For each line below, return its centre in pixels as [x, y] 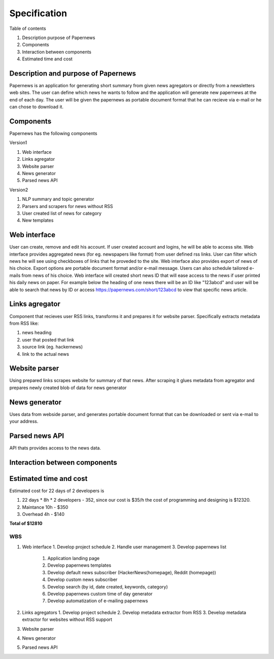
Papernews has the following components [53, 133]
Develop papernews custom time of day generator [100, 594]
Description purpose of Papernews [59, 38]
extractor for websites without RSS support [67, 619]
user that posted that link [48, 339]
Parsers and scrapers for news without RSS [67, 206]
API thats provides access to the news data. [55, 448]
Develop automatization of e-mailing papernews [98, 601]
